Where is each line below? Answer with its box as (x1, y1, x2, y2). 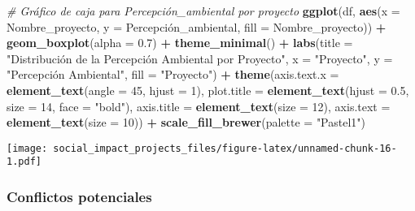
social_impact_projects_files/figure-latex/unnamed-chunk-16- (53, 142, 397, 154)
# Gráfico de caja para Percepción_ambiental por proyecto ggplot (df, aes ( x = (7, 2, 400, 19)
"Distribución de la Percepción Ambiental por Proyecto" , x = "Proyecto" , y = (7, 50, 393, 67)
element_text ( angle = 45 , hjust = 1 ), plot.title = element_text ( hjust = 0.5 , (7, 81, 409, 98)
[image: (7, 142, 48, 154)
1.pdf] (7, 156, 41, 168)
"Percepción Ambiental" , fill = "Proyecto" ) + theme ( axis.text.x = (7, 66, 339, 83)
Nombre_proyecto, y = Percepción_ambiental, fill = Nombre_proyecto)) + (7, 18, 387, 35)
